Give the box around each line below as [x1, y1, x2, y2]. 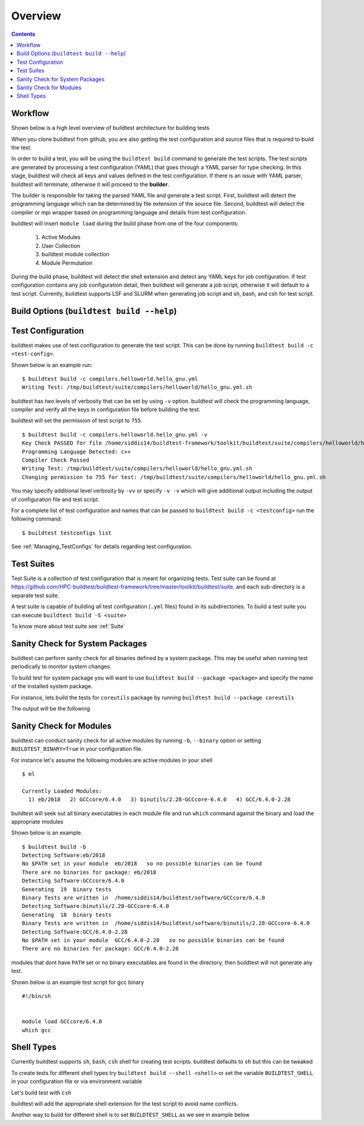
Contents [11, 30, 36, 38]
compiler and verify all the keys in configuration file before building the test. [11, 406, 201, 413]
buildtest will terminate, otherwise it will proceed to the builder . [11, 180, 170, 188]
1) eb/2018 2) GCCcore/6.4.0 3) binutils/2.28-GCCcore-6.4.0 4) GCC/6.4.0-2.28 [28, 796, 291, 803]
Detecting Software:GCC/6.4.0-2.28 [22, 928, 128, 935]
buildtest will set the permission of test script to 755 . [11, 417, 143, 425]
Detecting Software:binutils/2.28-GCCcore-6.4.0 [22, 903, 169, 910]
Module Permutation [41, 259, 93, 267]
